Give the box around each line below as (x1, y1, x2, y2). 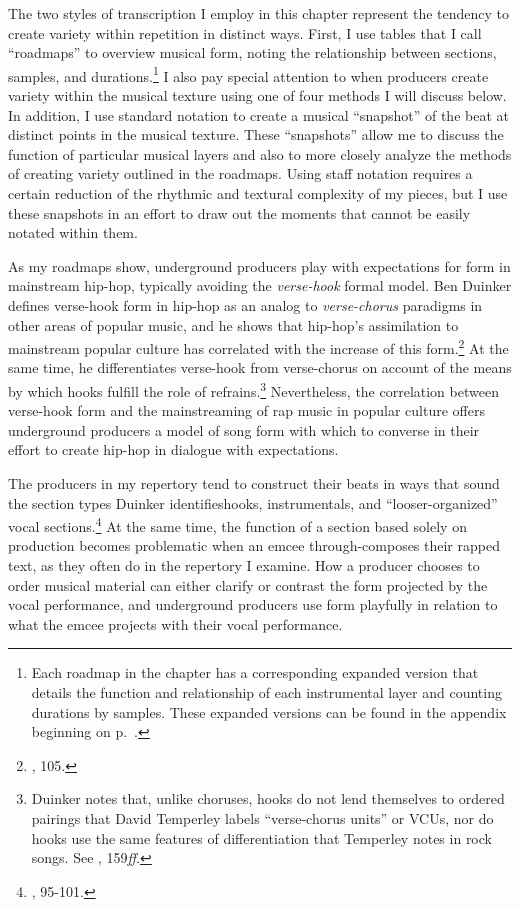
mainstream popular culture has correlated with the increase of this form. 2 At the (8, 335, 509, 358)
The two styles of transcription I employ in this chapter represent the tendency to (8, 3, 510, 23)
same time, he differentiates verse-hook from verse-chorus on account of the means (8, 357, 512, 378)
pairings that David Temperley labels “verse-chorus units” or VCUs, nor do (31, 808, 494, 828)
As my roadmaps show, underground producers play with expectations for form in (8, 255, 511, 276)
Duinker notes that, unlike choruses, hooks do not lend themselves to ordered (31, 788, 505, 809)
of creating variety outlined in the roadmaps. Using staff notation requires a (8, 163, 473, 184)
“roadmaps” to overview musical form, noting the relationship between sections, (8, 42, 497, 63)
